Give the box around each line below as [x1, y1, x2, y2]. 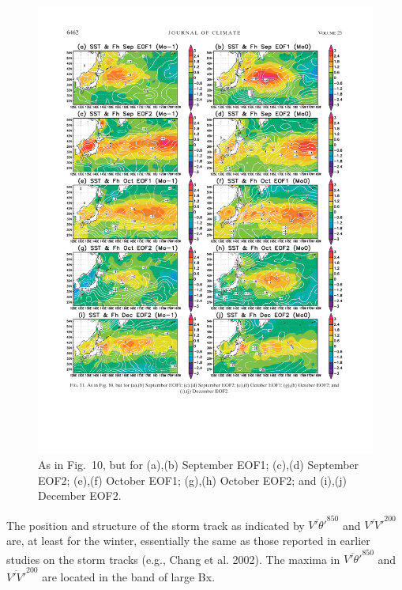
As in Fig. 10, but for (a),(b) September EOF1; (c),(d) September [38, 456, 359, 472]
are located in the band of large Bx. [42, 568, 216, 584]
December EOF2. [38, 487, 122, 504]
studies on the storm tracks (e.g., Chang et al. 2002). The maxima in [6, 550, 340, 567]
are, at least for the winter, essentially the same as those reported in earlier [6, 532, 370, 549]
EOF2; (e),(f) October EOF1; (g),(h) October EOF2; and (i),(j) [38, 471, 347, 488]
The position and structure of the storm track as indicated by [6, 516, 305, 533]
